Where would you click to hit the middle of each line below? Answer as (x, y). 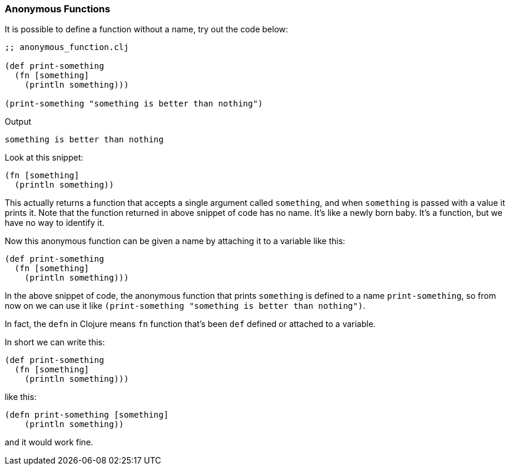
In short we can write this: (55, 342)
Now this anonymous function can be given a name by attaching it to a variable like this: (175, 241)
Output (18, 122)
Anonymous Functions (58, 9)
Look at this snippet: (44, 158)
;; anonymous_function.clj (67, 47)
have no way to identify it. (55, 223)
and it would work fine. (49, 442)
